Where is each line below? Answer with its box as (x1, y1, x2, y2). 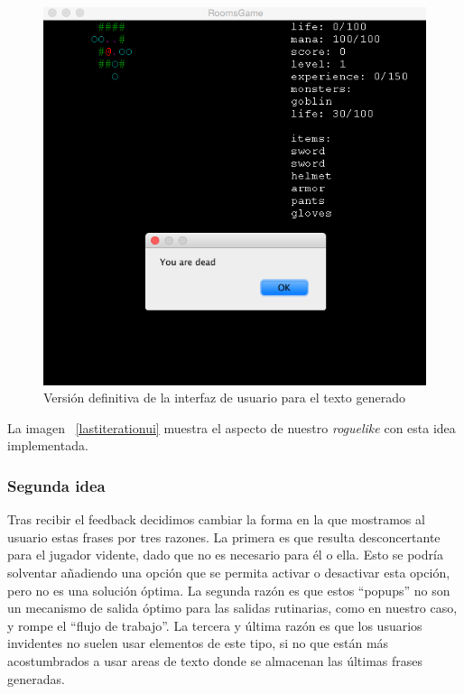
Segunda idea (7, 474, 106, 496)
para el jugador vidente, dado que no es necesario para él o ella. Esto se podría (7, 545, 443, 564)
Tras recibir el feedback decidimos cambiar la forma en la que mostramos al (7, 510, 425, 529)
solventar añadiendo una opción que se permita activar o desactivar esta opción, (7, 563, 450, 582)
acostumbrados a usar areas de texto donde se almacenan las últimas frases (7, 651, 423, 670)
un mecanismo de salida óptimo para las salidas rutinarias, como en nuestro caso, (7, 598, 458, 617)
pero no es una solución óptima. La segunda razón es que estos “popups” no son (7, 580, 450, 599)
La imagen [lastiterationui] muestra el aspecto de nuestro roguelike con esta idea (7, 418, 456, 437)
